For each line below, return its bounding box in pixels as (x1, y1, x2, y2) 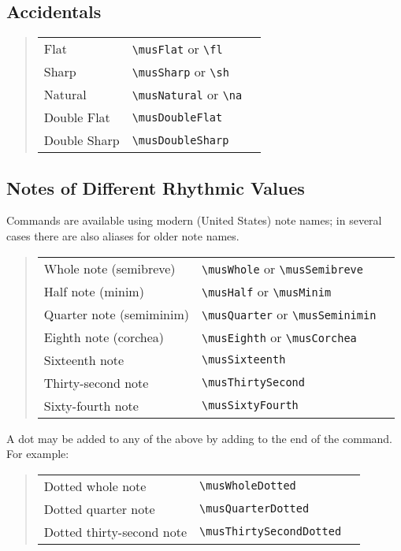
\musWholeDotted (199, 479, 296, 493)
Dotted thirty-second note (43, 522, 188, 541)
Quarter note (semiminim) (43, 304, 189, 323)
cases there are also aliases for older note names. (6, 228, 239, 244)
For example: (6, 445, 69, 462)
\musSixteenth (201, 353, 286, 367)
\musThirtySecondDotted (199, 525, 342, 538)
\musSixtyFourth (201, 399, 299, 412)
